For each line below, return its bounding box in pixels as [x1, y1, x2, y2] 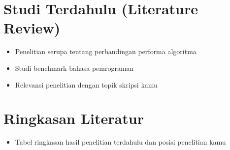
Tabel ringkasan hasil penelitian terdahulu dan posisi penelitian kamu [15, 137, 226, 147]
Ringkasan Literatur [3, 108, 144, 128]
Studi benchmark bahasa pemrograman [15, 62, 134, 73]
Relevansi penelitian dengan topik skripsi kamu [15, 79, 158, 90]
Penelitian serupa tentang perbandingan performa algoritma [15, 46, 197, 57]
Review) [3, 18, 61, 38]
